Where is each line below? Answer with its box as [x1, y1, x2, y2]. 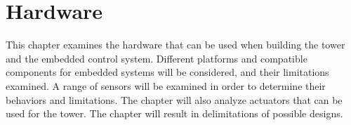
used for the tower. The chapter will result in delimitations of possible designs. [6, 106, 343, 121]
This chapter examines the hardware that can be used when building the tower [6, 37, 345, 52]
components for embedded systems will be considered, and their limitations [6, 65, 329, 79]
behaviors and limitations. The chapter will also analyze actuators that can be [6, 92, 343, 107]
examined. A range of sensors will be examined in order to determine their [6, 78, 326, 93]
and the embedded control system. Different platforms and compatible [6, 51, 307, 65]
